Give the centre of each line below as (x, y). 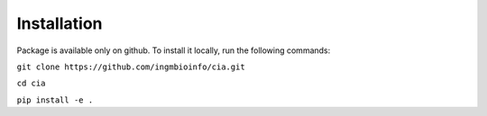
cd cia (31, 84)
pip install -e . (55, 100)
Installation (60, 23)
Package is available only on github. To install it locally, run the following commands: (174, 50)
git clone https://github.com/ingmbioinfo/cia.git (131, 67)
